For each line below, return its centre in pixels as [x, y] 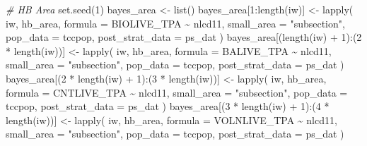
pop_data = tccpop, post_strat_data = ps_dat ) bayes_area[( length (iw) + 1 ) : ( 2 [184, 37]
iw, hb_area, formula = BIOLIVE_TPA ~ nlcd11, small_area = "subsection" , [175, 23]
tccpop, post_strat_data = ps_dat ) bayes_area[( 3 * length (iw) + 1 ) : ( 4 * [168, 106]
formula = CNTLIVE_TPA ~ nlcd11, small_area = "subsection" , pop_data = [177, 92]
